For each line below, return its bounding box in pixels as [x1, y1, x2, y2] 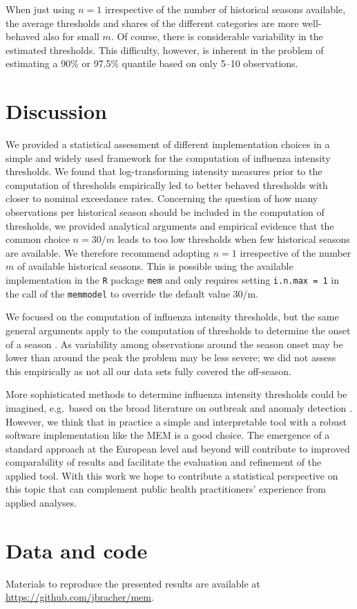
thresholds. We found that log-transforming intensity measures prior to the [6, 164, 322, 179]
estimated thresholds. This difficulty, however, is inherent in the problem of [6, 42, 324, 57]
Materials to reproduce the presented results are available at [6, 576, 260, 590]
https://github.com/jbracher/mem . [6, 590, 154, 604]
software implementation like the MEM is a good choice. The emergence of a [6, 428, 330, 442]
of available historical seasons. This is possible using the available [17, 259, 293, 273]
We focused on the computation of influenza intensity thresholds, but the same [6, 309, 339, 324]
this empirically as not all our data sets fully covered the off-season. [6, 363, 291, 378]
